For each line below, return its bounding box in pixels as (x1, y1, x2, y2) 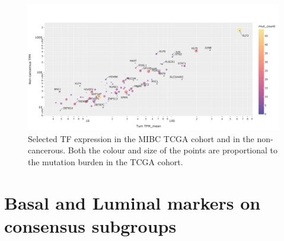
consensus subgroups (4, 213, 177, 237)
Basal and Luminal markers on (4, 190, 261, 214)
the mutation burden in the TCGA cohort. (28, 155, 183, 168)
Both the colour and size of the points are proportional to (68, 144, 278, 156)
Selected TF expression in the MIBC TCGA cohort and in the (28, 132, 254, 144)
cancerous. (28, 144, 66, 156)
